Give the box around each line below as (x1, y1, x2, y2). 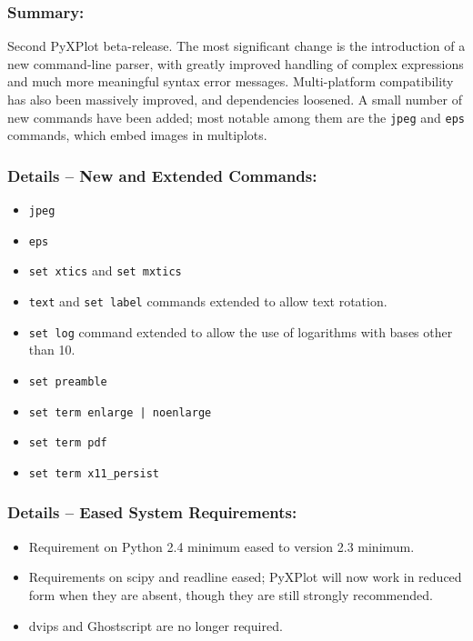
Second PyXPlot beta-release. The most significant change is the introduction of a (7, 36, 466, 55)
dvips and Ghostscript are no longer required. (28, 616, 283, 635)
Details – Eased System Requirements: (7, 501, 297, 524)
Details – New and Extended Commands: (7, 164, 317, 186)
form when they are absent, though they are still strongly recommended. (28, 585, 433, 604)
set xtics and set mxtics (28, 261, 182, 280)
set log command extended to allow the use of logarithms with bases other (28, 322, 453, 341)
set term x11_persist (28, 466, 159, 480)
